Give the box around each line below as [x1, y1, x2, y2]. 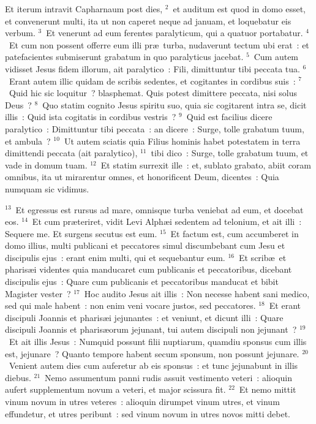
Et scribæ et [238, 251, 287, 263]
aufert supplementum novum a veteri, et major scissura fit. [5, 383, 226, 396]
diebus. [5, 371, 31, 384]
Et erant [269, 299, 301, 312]
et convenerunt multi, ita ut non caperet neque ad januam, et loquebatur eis [5, 14, 292, 27]
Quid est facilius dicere [186, 110, 273, 123]
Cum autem [254, 50, 299, 63]
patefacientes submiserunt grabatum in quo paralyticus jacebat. [5, 50, 244, 63]
